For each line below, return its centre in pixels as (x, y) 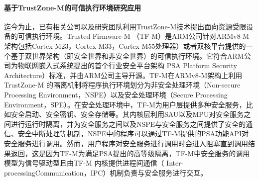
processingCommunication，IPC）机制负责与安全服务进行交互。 (106, 172)
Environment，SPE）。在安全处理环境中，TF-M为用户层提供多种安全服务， (125, 104)
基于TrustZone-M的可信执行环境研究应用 (72, 7)
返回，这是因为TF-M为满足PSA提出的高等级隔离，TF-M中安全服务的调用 (130, 153)
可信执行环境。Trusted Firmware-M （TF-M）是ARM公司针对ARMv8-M (133, 36)
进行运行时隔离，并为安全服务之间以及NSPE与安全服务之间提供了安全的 (128, 124)
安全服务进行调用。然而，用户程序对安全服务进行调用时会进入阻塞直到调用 (126, 143)
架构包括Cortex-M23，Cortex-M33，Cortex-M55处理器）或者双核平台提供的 (125, 45)
